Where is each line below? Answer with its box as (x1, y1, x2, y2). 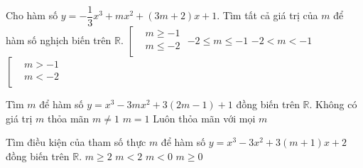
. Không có (309, 97, 357, 112)
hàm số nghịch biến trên (6, 33, 112, 48)
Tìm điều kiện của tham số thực (6, 135, 146, 149)
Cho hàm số (6, 8, 58, 23)
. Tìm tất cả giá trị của (217, 8, 318, 23)
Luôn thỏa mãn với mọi (153, 110, 256, 125)
